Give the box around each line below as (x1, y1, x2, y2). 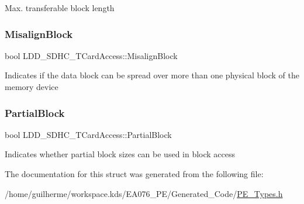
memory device (5, 81, 58, 92)
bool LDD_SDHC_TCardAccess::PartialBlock (5, 128, 172, 140)
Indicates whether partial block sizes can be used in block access (5, 148, 236, 160)
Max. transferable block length (5, 2, 115, 13)
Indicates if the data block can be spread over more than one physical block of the (5, 69, 299, 81)
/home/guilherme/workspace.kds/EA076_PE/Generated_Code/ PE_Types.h (5, 187, 283, 199)
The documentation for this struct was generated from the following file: (5, 168, 264, 179)
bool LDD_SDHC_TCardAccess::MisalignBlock (5, 49, 178, 61)
